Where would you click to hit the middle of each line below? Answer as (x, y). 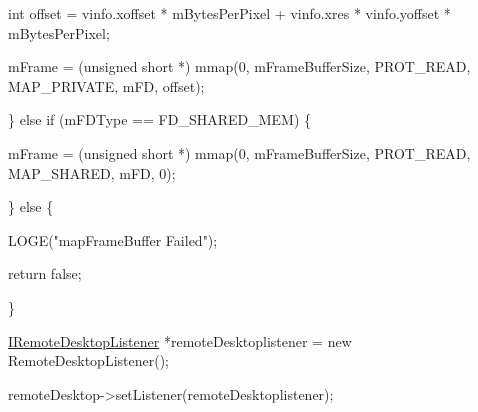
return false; (45, 273)
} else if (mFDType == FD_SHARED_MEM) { (160, 119)
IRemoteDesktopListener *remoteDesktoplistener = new (180, 340)
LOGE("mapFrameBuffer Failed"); (113, 239)
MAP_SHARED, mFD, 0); (92, 172)
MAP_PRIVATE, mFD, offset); (106, 85)
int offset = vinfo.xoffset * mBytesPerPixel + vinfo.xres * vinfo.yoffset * (229, 13)
